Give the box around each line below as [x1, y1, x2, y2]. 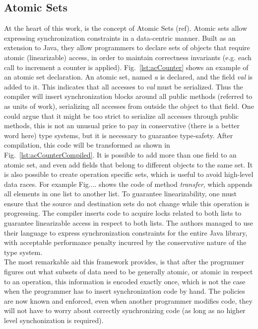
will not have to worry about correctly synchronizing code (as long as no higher [4, 305, 246, 316]
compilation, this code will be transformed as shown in [4, 140, 170, 150]
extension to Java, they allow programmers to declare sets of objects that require [4, 42, 250, 53]
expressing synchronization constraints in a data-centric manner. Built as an [4, 32, 236, 43]
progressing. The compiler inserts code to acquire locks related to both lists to [4, 208, 242, 218]
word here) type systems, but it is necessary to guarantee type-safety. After [4, 130, 233, 140]
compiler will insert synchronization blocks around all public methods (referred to [4, 91, 253, 101]
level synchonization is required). [4, 315, 104, 326]
